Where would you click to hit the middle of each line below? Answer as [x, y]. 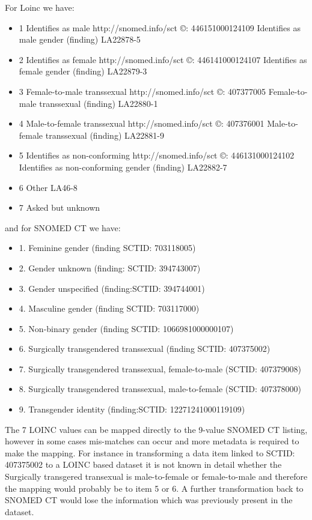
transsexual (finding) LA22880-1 [99, 103]
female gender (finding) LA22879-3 [83, 71]
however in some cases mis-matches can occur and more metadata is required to [152, 441]
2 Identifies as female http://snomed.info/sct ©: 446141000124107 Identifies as [163, 59]
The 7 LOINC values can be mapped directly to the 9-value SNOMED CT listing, [156, 429]
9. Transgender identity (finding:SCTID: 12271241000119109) [132, 409]
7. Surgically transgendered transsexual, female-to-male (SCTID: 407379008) [160, 368]
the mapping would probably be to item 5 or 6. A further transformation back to [154, 488]
